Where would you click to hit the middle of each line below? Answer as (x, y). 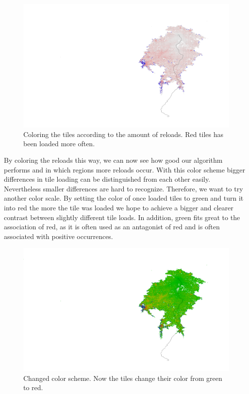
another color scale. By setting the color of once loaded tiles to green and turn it (124, 198)
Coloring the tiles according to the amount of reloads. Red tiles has (124, 134)
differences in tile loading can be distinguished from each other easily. (107, 179)
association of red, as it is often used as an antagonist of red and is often (112, 227)
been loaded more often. (59, 144)
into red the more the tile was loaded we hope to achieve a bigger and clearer (119, 207)
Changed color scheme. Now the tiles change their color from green (123, 378)
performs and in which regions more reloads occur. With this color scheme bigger (124, 169)
